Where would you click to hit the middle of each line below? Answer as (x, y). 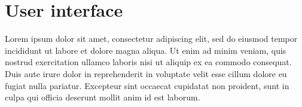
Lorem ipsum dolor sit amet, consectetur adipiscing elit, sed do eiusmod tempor (151, 39)
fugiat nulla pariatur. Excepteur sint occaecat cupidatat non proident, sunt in (147, 85)
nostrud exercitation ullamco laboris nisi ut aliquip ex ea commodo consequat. (148, 62)
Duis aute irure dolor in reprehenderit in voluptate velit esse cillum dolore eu (146, 73)
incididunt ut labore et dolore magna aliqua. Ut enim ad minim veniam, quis (146, 50)
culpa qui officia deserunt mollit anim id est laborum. (103, 97)
